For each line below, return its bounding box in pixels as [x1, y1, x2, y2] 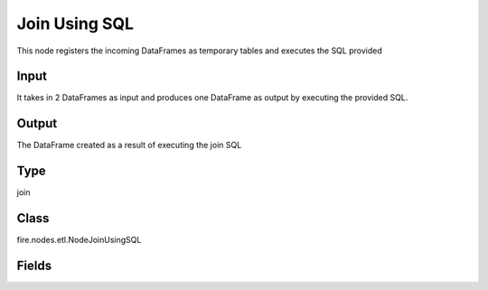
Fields [16, 257, 52, 273]
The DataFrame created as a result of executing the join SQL [16, 140, 242, 151]
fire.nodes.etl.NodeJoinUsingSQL [16, 235, 142, 246]
